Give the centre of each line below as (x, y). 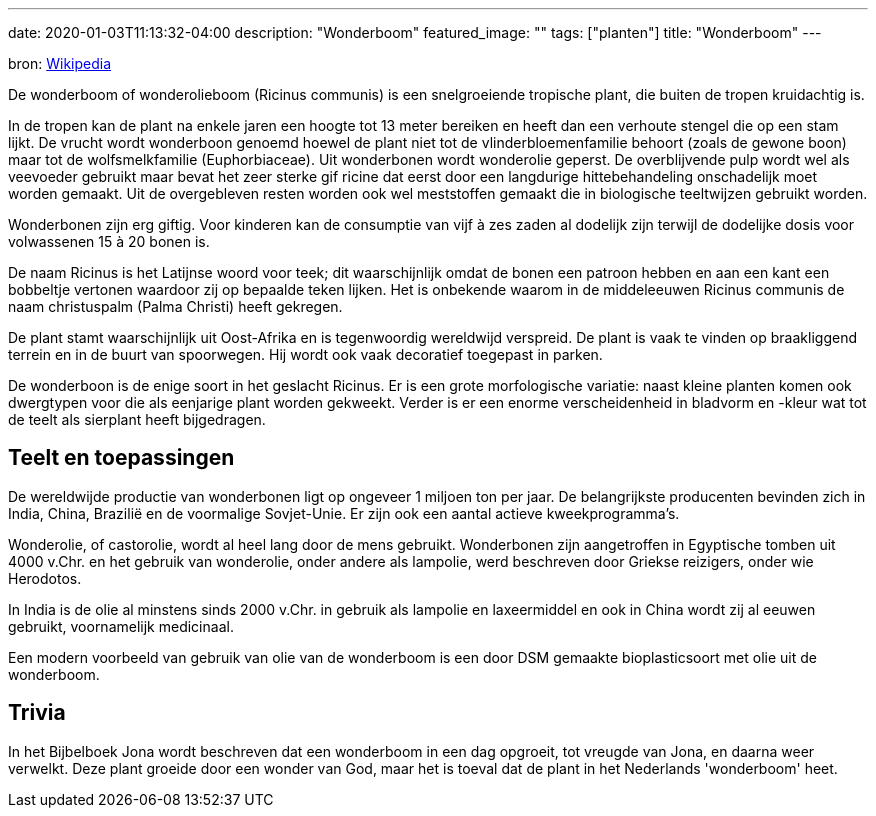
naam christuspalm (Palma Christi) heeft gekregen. (175, 306)
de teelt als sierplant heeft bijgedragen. (137, 419)
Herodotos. (45, 578)
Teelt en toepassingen (121, 458)
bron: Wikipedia (60, 63)
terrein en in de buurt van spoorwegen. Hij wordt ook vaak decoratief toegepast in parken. (305, 354)
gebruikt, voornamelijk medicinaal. (121, 626)
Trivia (37, 713)
